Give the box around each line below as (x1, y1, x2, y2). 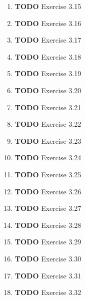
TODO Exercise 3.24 (14, 152, 81, 163)
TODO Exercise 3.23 (14, 135, 81, 146)
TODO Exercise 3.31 (14, 270, 81, 280)
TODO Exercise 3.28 (14, 219, 81, 230)
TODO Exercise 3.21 (14, 102, 81, 112)
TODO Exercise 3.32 (14, 287, 81, 297)
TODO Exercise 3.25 (14, 169, 81, 179)
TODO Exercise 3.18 (14, 51, 81, 62)
